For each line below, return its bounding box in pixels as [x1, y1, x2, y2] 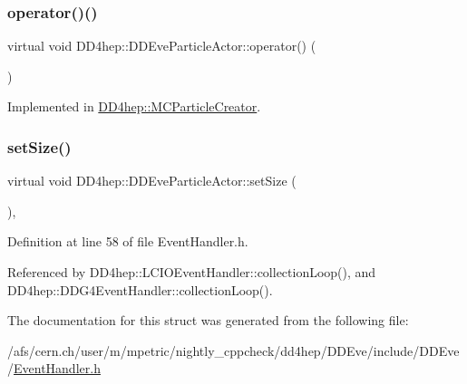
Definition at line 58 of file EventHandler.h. [7, 232, 248, 251]
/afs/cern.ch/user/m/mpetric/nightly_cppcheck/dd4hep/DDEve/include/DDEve [7, 341, 460, 360]
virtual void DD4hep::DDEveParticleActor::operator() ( [7, 36, 316, 55]
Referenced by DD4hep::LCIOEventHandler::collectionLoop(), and [7, 263, 376, 281]
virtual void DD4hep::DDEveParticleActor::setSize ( [7, 171, 297, 190]
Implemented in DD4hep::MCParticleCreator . [7, 97, 261, 116]
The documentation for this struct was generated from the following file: [7, 311, 409, 330]
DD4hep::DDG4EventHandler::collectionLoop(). [7, 280, 273, 299]
